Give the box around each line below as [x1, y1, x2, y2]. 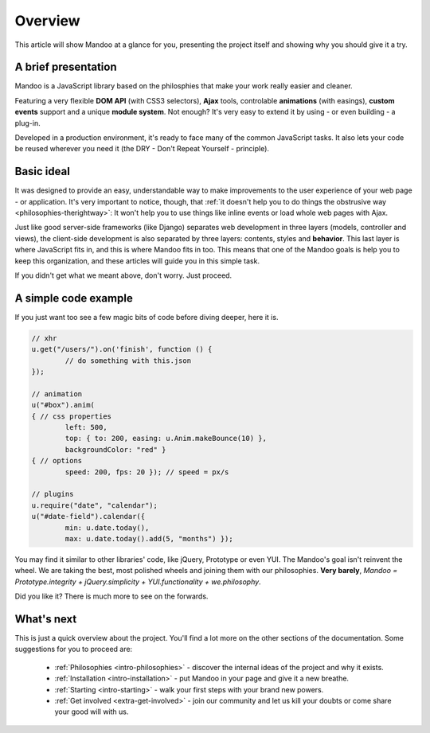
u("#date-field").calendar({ [31, 512, 146, 521]
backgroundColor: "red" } [64, 445, 166, 454]
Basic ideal [14, 165, 71, 178]
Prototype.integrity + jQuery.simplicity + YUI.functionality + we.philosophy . [14, 577, 262, 587]
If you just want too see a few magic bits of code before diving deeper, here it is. [14, 312, 279, 322]
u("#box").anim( [31, 400, 96, 410]
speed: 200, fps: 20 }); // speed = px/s [64, 467, 229, 477]
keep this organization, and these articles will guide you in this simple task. [14, 255, 260, 266]
